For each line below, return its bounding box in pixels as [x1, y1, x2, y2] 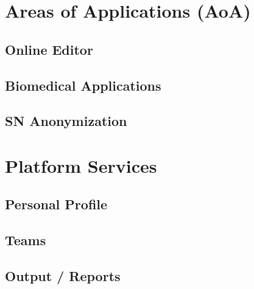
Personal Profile [5, 195, 108, 214]
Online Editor [5, 40, 93, 58]
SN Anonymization [5, 111, 127, 130]
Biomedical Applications [5, 75, 161, 94]
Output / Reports [5, 266, 121, 285]
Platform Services [5, 153, 157, 178]
